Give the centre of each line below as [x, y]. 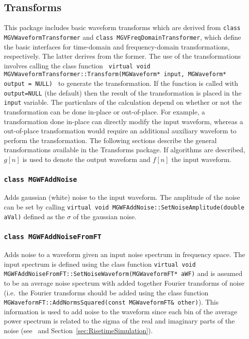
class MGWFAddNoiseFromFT [53, 237]
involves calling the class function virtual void [77, 65]
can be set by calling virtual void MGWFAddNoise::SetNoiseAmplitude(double [124, 206]
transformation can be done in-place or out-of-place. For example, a [105, 111]
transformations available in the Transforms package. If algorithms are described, [124, 150]
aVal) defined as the [34, 216]
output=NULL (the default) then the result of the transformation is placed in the [123, 92]
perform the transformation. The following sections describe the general [110, 140]
